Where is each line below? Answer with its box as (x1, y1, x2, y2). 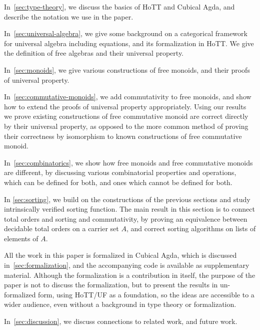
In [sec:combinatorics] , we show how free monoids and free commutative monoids (4, 157, 253, 168)
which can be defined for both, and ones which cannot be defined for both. (4, 177, 232, 187)
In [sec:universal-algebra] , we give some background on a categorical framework (4, 28, 247, 39)
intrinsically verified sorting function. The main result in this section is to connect (4, 204, 255, 214)
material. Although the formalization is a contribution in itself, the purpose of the (4, 269, 255, 280)
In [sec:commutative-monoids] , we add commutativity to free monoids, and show (4, 91, 251, 102)
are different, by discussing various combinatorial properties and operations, (4, 167, 236, 178)
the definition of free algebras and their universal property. (4, 48, 184, 58)
